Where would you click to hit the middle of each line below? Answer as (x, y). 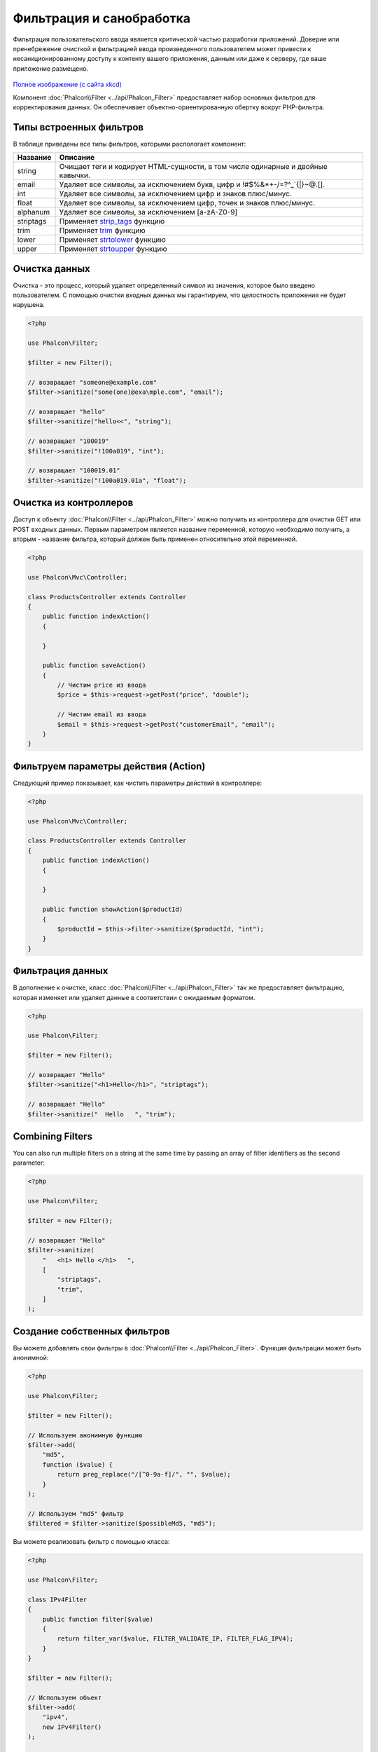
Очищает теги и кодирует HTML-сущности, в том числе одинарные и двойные (194, 167)
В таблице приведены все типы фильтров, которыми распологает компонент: (129, 144)
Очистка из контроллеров (73, 503)
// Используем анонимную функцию (85, 1435)
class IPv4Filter (57, 1599)
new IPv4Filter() (72, 1727)
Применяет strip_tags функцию (112, 221)
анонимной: (31, 1358)
